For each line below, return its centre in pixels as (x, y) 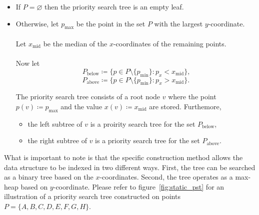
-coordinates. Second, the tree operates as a (166, 177)
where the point (192, 97)
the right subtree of (57, 140)
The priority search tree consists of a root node (88, 97)
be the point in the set (111, 23)
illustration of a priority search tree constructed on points (92, 196)
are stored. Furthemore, (185, 106)
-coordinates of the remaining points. (170, 43)
